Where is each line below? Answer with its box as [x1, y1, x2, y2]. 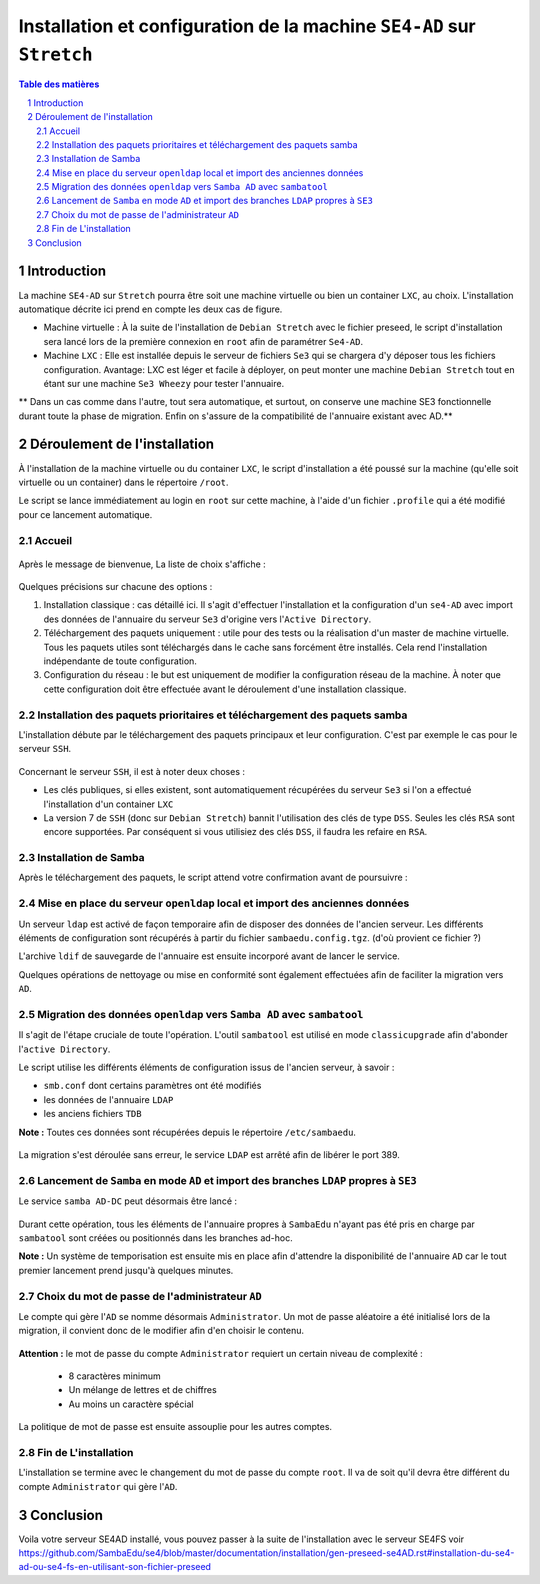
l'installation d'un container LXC [43, 798, 174, 810]
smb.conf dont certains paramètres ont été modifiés [43, 1080, 262, 1092]
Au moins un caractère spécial [68, 1398, 194, 1410]
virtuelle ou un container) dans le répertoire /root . [18, 476, 229, 488]
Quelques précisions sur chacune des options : [18, 581, 213, 593]
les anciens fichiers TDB [43, 1108, 142, 1120]
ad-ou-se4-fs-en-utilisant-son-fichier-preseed [18, 1561, 212, 1573]
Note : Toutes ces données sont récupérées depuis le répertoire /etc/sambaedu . [18, 1126, 357, 1138]
